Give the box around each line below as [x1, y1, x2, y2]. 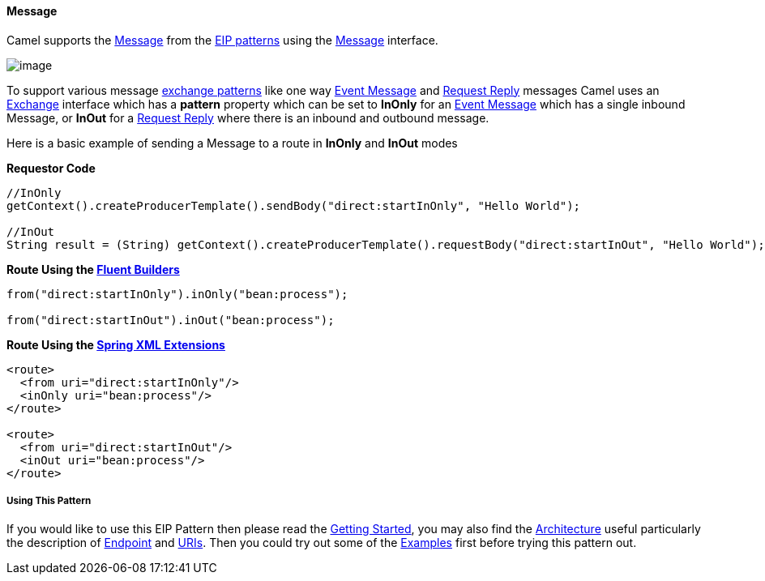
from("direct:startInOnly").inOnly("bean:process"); [6, 287, 348, 301]
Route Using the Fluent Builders [6, 262, 180, 276]
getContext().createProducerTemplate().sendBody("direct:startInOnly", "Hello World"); [6, 199, 581, 212]
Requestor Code [6, 160, 96, 175]
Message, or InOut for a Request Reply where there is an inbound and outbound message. [6, 110, 489, 125]
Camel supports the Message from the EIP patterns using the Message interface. [6, 32, 438, 47]
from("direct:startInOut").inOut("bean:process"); [6, 313, 335, 327]
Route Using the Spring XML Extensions [6, 337, 225, 352]
